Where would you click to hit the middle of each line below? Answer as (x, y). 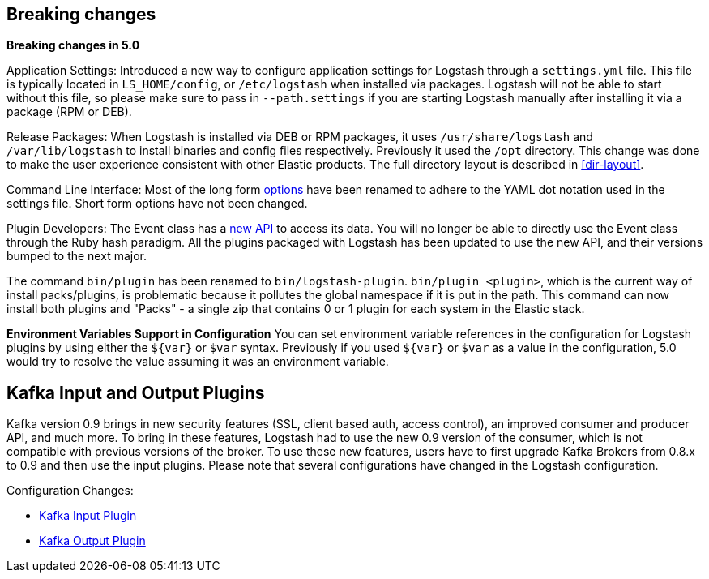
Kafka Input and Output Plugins (136, 392)
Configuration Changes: (70, 491)
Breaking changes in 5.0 (73, 45)
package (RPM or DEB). (69, 112)
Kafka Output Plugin (92, 541)
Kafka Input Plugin (88, 516)
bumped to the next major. (77, 256)
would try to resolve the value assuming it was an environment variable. (198, 362)
